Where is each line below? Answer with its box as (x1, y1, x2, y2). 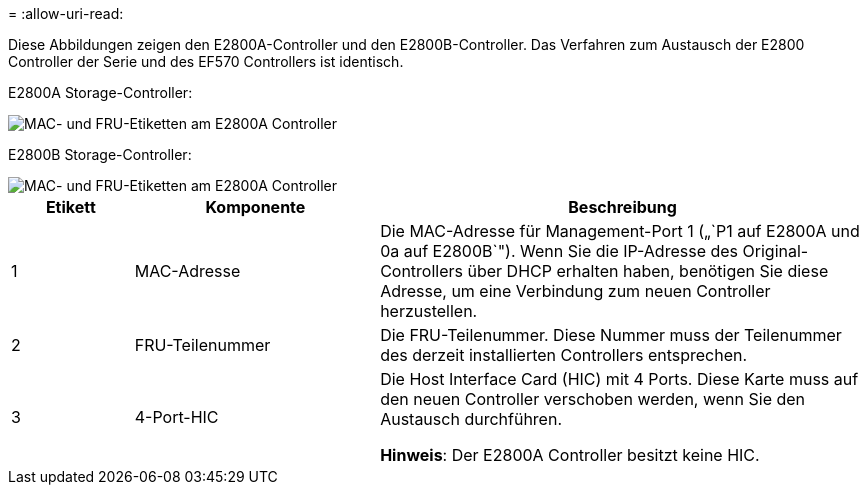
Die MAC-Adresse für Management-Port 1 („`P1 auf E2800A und (380, 221, 860, 241)
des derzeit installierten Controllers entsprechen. (380, 345, 748, 365)
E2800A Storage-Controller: (8, 84, 193, 101)
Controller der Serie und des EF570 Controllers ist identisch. (8, 53, 404, 70)
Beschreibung (568, 197, 677, 217)
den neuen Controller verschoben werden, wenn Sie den (380, 389, 806, 409)
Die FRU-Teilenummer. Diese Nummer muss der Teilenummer (380, 325, 842, 345)
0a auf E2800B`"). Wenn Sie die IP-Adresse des (380, 241, 739, 261)
